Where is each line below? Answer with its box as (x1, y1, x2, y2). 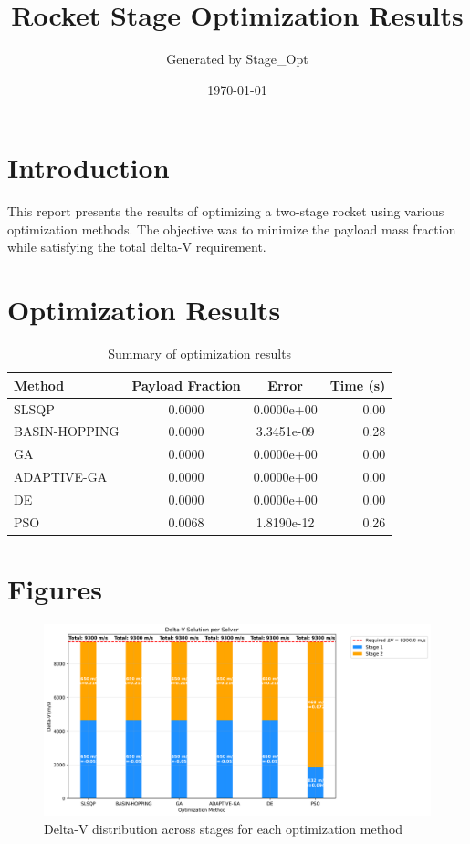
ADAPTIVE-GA (14, 467, 108, 486)
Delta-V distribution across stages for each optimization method (44, 818, 403, 838)
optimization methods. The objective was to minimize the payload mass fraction (7, 219, 456, 238)
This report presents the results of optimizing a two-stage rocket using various (7, 202, 444, 221)
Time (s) (329, 375, 386, 394)
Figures (7, 570, 102, 608)
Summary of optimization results (108, 344, 292, 363)
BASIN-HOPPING (14, 422, 120, 441)
